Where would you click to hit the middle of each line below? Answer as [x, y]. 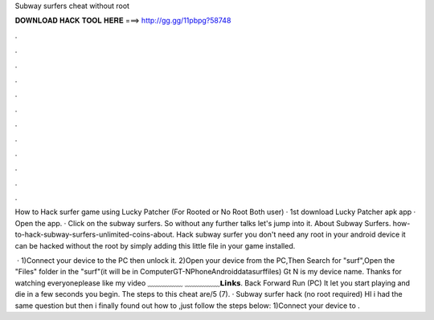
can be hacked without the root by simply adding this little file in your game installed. [155, 245]
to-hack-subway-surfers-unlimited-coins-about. [95, 235]
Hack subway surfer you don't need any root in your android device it [291, 235]
